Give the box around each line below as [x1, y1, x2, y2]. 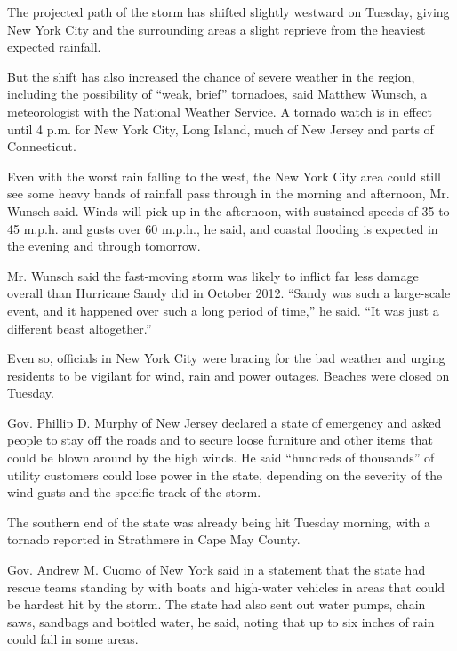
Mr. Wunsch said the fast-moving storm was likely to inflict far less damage [7, 266, 419, 285]
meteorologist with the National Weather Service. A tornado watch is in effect [7, 101, 432, 120]
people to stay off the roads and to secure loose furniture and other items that [7, 430, 433, 449]
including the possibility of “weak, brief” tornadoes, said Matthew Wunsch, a [7, 84, 428, 103]
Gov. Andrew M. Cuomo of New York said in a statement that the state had [7, 560, 426, 579]
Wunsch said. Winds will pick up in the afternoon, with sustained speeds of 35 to [7, 201, 450, 220]
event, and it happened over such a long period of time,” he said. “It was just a [7, 301, 439, 319]
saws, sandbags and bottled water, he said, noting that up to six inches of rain [7, 612, 435, 631]
